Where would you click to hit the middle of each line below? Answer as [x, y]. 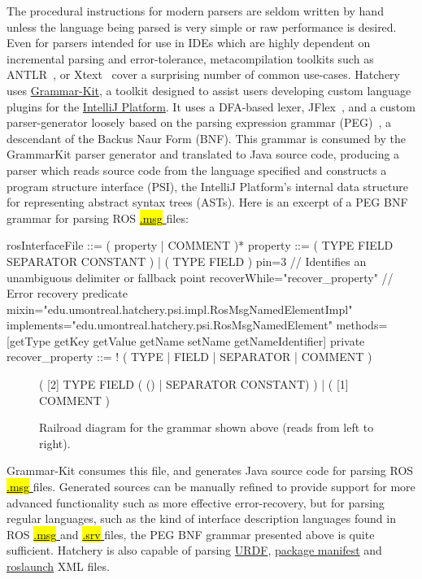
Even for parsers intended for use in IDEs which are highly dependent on [189, 43]
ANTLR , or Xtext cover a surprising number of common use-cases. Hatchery [203, 74]
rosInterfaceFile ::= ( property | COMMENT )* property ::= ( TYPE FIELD [200, 245]
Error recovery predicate [67, 293]
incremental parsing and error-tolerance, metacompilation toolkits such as [190, 58]
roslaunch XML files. [58, 566]
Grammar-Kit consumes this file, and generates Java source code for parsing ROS [210, 470]
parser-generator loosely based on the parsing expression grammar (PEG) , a [199, 122]
